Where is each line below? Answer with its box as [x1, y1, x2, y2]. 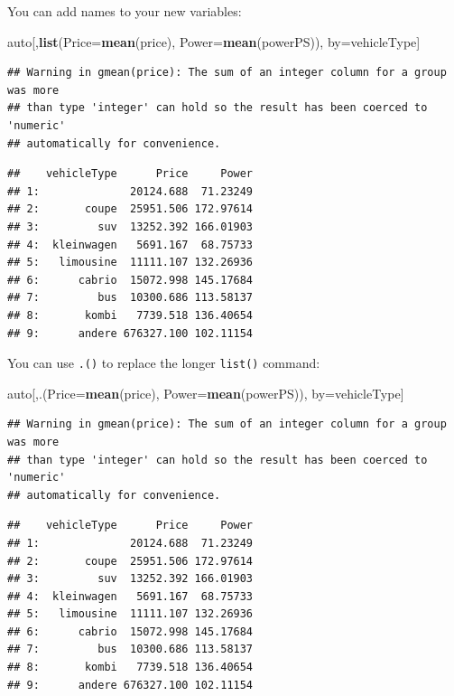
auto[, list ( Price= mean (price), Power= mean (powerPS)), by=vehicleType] [7, 32, 421, 51]
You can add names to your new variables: [7, 2, 242, 20]
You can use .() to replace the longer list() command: [7, 353, 320, 372]
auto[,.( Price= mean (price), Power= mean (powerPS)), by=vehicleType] [7, 383, 404, 402]
